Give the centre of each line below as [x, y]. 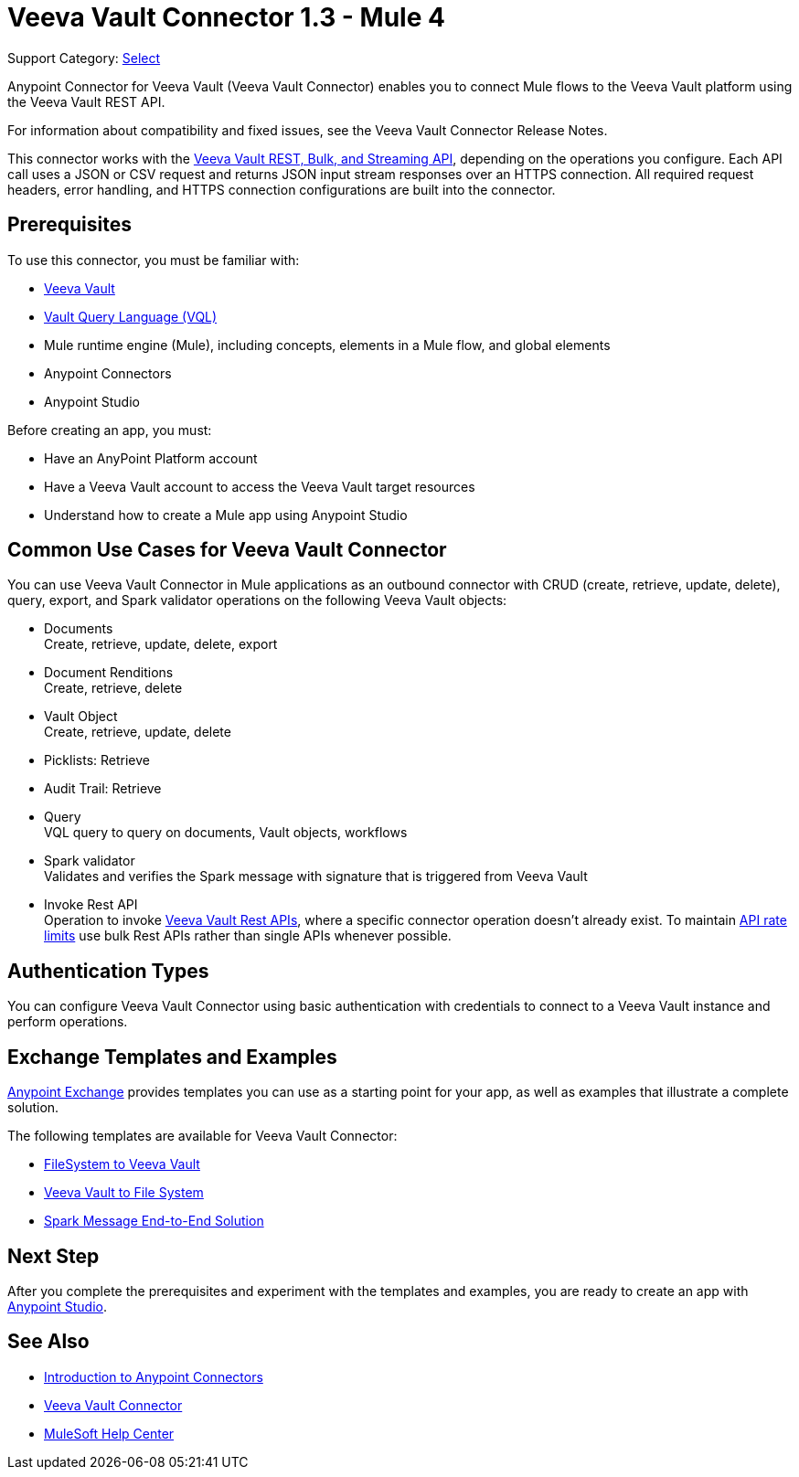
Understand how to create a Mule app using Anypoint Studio [226, 515]
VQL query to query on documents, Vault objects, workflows [226, 833]
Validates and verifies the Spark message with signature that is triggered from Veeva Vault [316, 877]
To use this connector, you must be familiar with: [154, 260]
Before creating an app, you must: [110, 430]
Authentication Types [108, 971]
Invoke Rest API [91, 905]
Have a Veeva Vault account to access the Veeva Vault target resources [260, 486]
